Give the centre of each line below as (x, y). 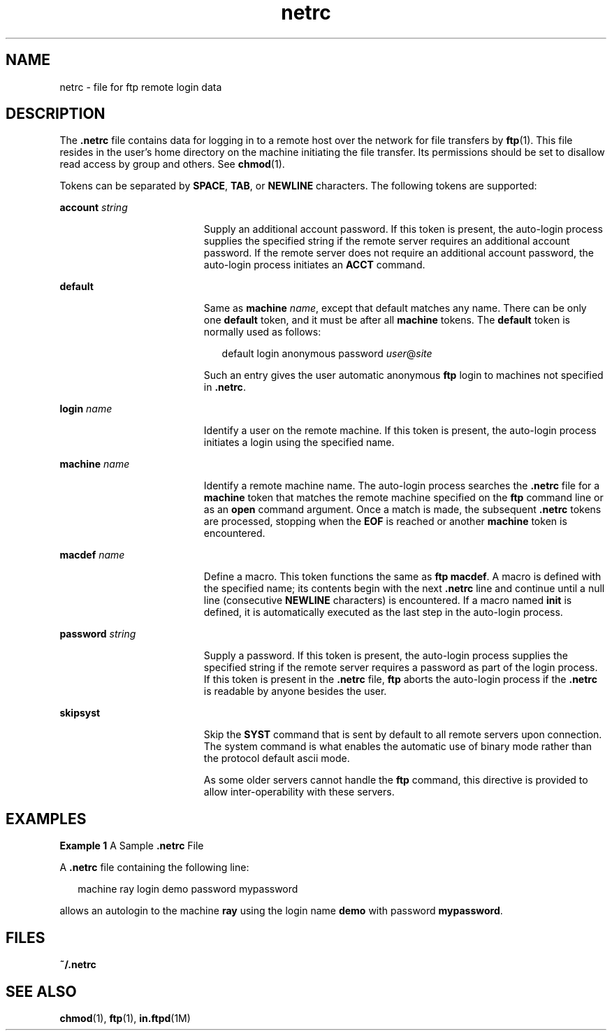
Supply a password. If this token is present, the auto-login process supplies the (386, 656)
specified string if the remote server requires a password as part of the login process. (401, 668)
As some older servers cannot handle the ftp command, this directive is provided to (396, 780)
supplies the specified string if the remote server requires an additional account (387, 241)
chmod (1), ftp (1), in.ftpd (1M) (125, 1018)
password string (98, 634)
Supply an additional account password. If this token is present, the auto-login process (403, 229)
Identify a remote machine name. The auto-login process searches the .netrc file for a (402, 486)
